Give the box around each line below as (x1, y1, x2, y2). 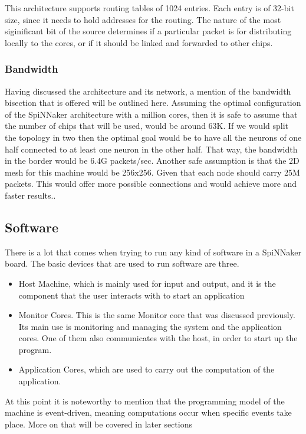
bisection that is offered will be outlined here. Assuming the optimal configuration (5, 96, 301, 109)
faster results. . (5, 189, 56, 201)
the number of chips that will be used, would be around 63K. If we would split (5, 119, 288, 132)
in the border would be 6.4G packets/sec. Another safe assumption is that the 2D (5, 154, 300, 167)
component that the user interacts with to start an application (18, 289, 245, 301)
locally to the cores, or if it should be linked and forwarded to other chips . (5, 36, 273, 48)
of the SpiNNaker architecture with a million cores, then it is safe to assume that (5, 108, 298, 120)
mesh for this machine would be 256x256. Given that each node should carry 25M (5, 166, 300, 178)
